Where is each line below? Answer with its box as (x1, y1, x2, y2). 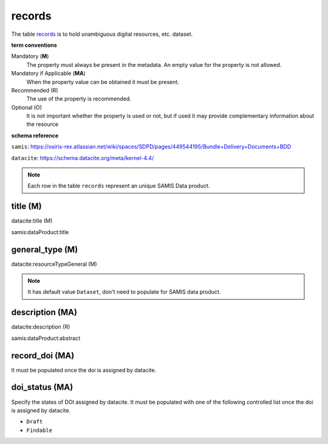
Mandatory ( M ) (11, 52, 49, 60)
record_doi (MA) (11, 350, 75, 361)
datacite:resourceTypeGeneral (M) (11, 260, 97, 268)
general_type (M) (11, 244, 78, 255)
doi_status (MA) (11, 382, 73, 392)
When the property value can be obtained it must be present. (26, 78, 179, 85)
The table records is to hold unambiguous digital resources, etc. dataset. (11, 30, 193, 38)
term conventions (11, 41, 57, 49)
